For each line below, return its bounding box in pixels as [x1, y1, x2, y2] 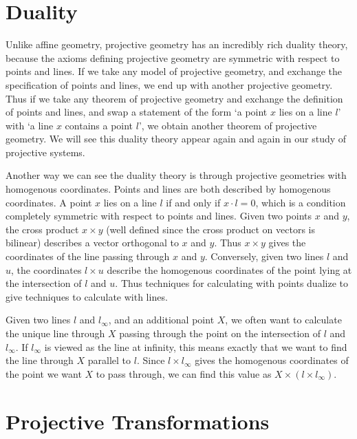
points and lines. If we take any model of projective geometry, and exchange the [6, 64, 343, 78]
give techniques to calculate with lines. [6, 289, 168, 303]
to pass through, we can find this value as [96, 366, 272, 381]
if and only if [166, 195, 221, 209]
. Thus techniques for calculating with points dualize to [115, 276, 348, 290]
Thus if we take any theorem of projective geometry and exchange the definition [6, 91, 343, 105]
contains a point [65, 118, 133, 132]
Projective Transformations [6, 407, 270, 435]
